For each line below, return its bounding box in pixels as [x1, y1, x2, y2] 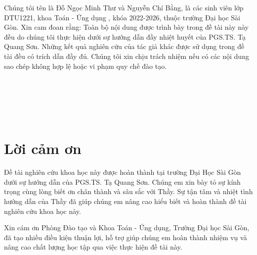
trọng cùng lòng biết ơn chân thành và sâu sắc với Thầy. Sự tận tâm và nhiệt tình [4, 186, 253, 197]
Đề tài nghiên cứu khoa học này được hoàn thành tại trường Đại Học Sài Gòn [4, 167, 241, 177]
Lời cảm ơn [4, 138, 82, 158]
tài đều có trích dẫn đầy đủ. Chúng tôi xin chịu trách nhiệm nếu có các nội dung [4, 51, 249, 61]
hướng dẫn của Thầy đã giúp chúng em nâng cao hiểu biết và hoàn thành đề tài [4, 196, 247, 206]
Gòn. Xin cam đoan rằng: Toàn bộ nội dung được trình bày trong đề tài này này [4, 22, 249, 32]
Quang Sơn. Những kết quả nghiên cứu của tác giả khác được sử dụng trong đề [4, 41, 245, 51]
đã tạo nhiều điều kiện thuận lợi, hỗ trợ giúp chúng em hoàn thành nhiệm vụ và [4, 232, 247, 242]
